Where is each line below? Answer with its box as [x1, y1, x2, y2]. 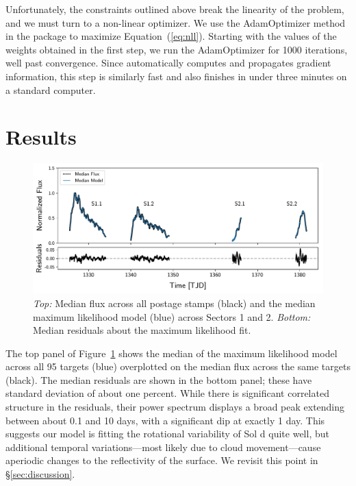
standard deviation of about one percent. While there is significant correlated [5, 386, 329, 400]
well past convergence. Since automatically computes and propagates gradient [5, 56, 331, 70]
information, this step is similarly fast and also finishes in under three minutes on [5, 69, 347, 83]
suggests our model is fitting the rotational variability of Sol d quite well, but [5, 426, 329, 441]
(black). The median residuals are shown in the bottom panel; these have [5, 372, 312, 387]
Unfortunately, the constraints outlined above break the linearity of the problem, [5, 2, 344, 16]
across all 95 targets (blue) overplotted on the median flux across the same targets [5, 359, 351, 374]
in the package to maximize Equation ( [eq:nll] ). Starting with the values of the [5, 29, 337, 43]
